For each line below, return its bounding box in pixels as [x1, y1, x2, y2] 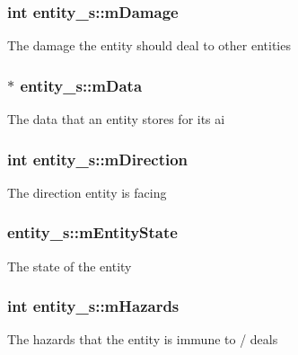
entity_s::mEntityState [7, 221, 178, 244]
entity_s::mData [20, 74, 143, 96]
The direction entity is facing [7, 182, 167, 201]
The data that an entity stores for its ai [7, 110, 225, 129]
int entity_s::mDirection [7, 147, 188, 170]
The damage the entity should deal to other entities [7, 36, 291, 55]
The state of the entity [7, 256, 132, 275]
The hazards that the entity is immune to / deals [7, 330, 278, 349]
